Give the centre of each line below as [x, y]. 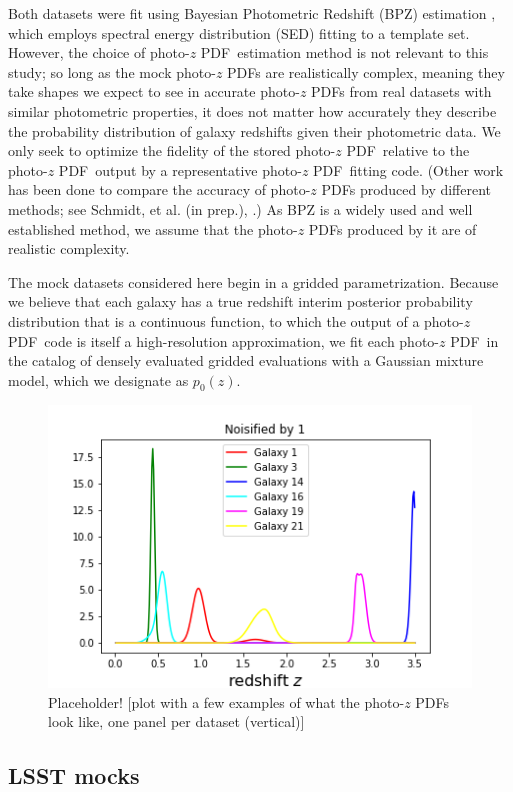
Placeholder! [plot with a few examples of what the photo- [226, 701]
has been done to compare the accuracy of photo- [159, 189]
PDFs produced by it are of [392, 228]
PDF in [474, 340]
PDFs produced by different [406, 189]
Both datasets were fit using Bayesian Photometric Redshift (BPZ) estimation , [252, 13]
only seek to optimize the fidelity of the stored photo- [172, 150]
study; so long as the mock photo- [112, 71]
